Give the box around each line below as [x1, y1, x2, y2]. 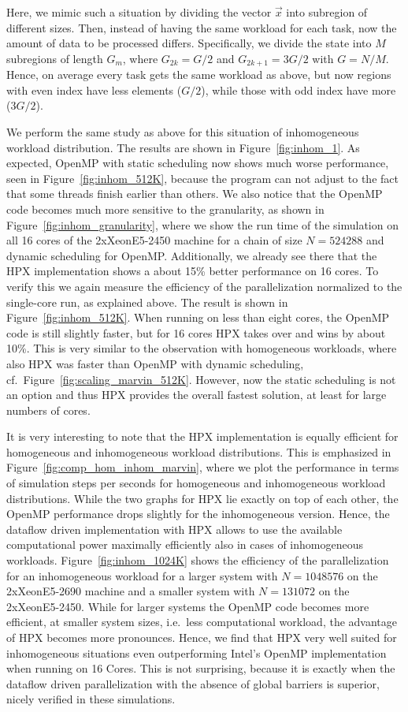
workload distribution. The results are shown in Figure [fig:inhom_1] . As [6, 139, 360, 155]
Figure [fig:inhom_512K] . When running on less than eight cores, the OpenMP [6, 309, 390, 326]
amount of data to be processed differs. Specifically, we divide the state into [6, 35, 372, 51]
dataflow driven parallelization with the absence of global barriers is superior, [6, 675, 380, 691]
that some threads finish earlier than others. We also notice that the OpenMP [6, 185, 383, 202]
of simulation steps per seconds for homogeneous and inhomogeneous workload [6, 475, 386, 491]
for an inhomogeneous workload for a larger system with [6, 567, 278, 583]
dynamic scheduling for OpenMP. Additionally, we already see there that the [6, 247, 377, 263]
